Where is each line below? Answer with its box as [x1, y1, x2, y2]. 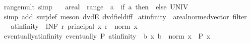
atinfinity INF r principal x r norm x [10, 21, 138, 31]
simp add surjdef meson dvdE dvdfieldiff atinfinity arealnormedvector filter [3, 11, 247, 21]
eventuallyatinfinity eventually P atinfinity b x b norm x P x [3, 30, 210, 41]
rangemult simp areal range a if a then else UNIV [3, 1, 188, 11]
